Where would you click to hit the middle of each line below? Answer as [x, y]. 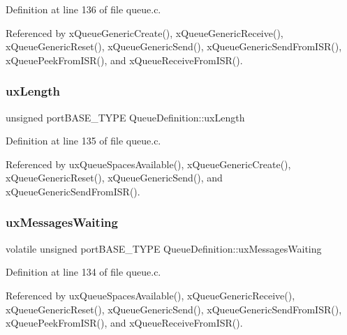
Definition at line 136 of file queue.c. [83, 9]
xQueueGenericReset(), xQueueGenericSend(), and [114, 178]
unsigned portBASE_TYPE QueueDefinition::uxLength [125, 117]
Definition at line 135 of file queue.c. [83, 141]
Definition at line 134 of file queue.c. [83, 272]
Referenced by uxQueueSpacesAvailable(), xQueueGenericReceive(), [150, 295]
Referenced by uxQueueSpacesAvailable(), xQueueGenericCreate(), [148, 164]
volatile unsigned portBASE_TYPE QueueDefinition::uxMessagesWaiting [164, 248]
